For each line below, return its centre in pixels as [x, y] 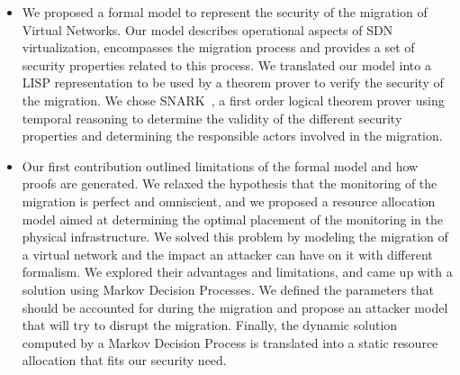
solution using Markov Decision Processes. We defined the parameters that [228, 289]
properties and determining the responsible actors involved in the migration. [232, 136]
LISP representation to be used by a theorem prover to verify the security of [233, 82]
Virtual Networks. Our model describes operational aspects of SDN [207, 29]
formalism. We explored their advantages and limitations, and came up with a [237, 272]
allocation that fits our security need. [124, 360]
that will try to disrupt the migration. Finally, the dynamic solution [210, 325]
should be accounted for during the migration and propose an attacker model [235, 307]
